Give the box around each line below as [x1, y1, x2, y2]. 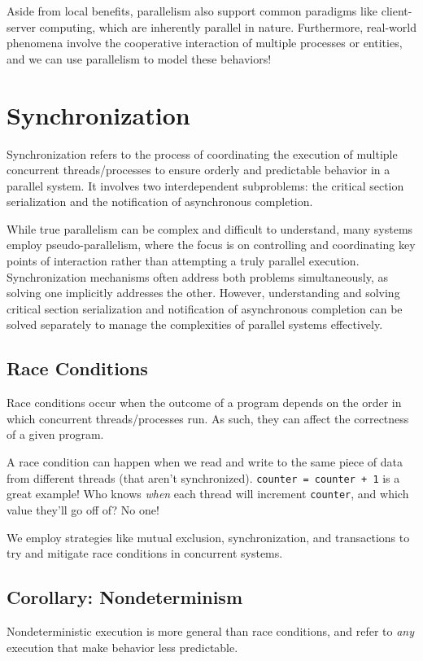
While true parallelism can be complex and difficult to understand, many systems [7, 220, 413, 237]
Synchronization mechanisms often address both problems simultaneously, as [7, 268, 388, 285]
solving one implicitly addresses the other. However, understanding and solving [7, 284, 400, 301]
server [7, 18, 36, 35]
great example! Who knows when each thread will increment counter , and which [7, 485, 409, 502]
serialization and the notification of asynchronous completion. [7, 193, 313, 210]
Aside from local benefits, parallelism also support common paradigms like [7, 2, 378, 19]
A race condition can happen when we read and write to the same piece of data [7, 453, 403, 471]
